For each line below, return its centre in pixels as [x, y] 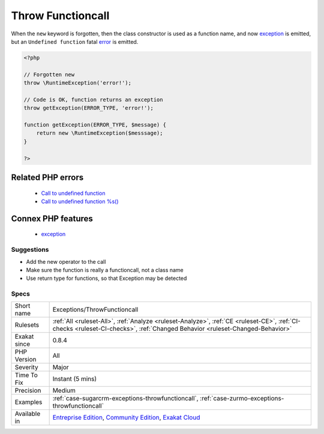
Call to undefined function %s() [80, 201]
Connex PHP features [52, 218]
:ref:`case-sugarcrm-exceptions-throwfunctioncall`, [125, 399]
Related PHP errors [47, 178]
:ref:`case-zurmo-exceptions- [242, 399]
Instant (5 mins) [75, 379]
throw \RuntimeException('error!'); [78, 83]
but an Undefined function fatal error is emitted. [75, 41]
